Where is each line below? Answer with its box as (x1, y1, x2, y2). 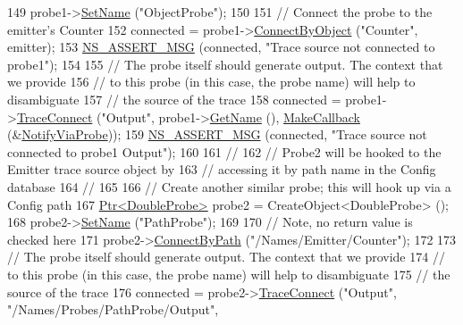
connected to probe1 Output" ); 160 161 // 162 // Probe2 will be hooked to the (7, 142, 442, 161)
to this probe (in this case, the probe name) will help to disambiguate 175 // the (7, 264, 450, 283)
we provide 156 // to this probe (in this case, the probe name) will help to (7, 72, 416, 91)
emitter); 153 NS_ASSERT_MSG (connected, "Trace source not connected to (7, 37, 435, 56)
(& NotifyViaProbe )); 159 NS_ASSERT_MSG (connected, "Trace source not (7, 125, 427, 144)
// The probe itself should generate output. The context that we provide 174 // (7, 247, 445, 266)
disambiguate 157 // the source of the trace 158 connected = (7, 89, 341, 108)
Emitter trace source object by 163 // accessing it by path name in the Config (7, 160, 436, 179)
